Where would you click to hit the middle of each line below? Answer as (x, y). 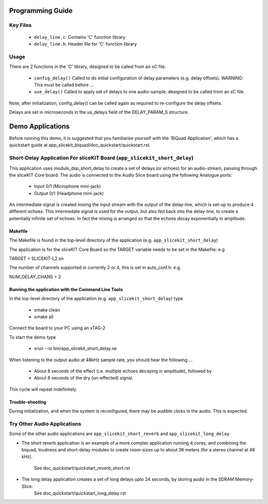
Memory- (245, 479)
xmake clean (47, 310)
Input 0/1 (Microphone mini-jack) (67, 187)
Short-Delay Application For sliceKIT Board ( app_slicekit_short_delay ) (101, 158)
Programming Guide (41, 11)
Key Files (20, 25)
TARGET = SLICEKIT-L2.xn (36, 258)
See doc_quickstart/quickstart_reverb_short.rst (82, 468)
